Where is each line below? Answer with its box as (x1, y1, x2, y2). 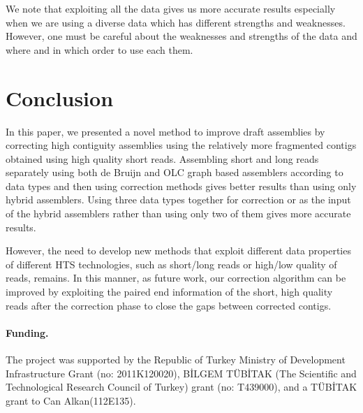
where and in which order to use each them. (6, 42, 193, 57)
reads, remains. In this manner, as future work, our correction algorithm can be (6, 270, 346, 285)
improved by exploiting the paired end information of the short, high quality (6, 284, 333, 299)
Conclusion (6, 83, 114, 112)
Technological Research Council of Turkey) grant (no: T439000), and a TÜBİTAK (6, 379, 357, 394)
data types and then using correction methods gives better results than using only (6, 178, 357, 193)
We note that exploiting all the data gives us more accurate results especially (6, 1, 336, 15)
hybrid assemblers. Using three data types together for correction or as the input (6, 192, 351, 207)
